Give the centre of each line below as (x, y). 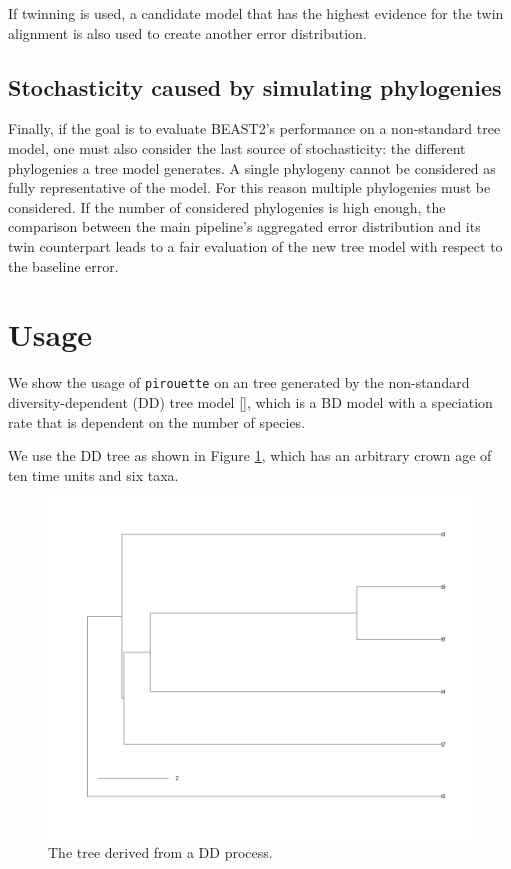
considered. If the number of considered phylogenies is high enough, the (227, 206)
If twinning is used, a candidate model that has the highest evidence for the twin (256, 13)
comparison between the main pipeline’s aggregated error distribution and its (244, 226)
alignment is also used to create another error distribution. (187, 32)
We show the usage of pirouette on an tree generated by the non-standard (239, 382)
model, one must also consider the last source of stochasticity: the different (237, 147)
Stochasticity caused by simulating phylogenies (255, 86)
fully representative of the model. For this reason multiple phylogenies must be (249, 187)
